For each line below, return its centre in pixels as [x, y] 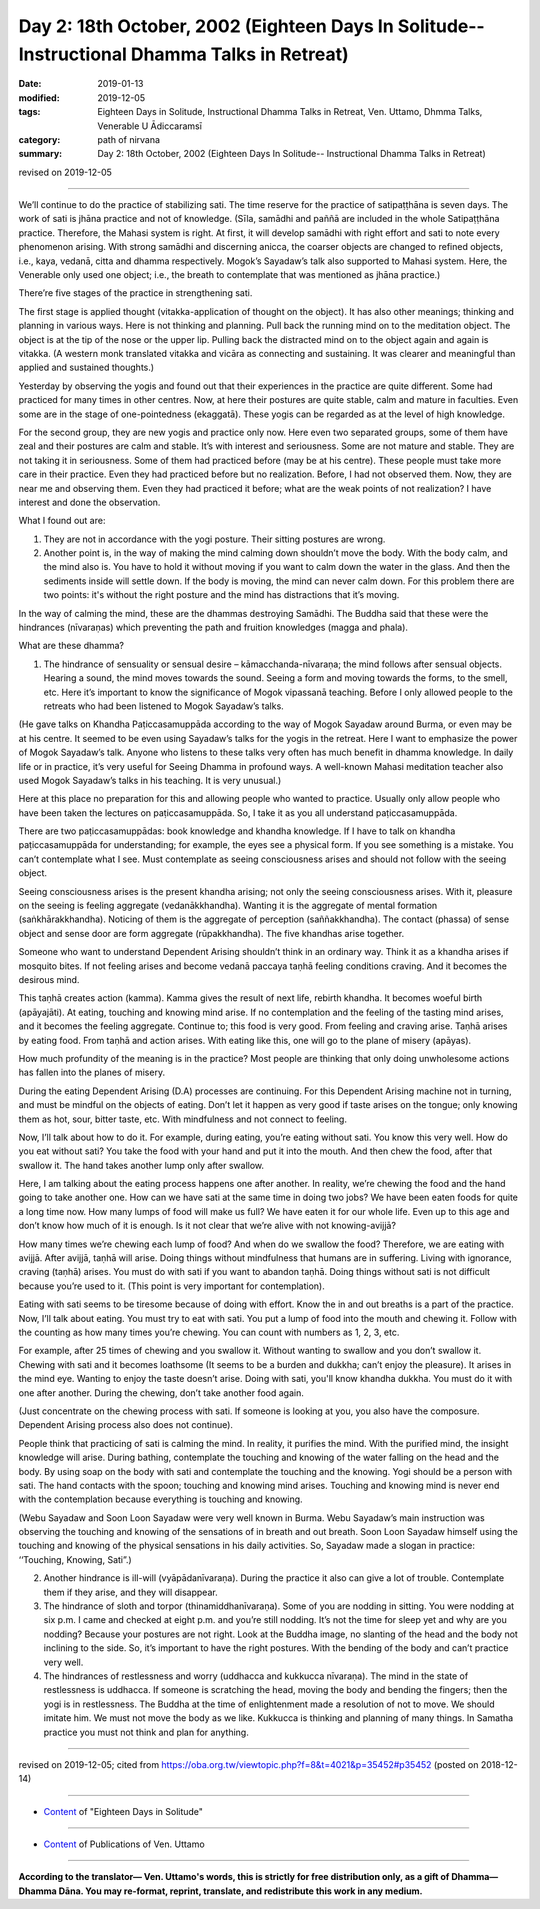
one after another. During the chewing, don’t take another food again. [161, 1392]
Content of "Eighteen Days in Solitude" [123, 1811]
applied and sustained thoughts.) [86, 367]
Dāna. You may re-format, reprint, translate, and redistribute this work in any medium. [241, 1891]
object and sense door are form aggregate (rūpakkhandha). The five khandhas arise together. [211, 933]
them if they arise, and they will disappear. [131, 1592]
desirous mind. [49, 979]
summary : [40, 154]
